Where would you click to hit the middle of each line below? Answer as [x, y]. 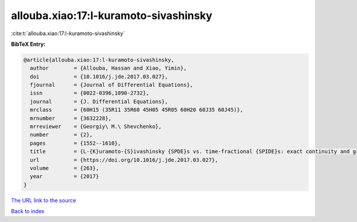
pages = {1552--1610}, [76, 143]
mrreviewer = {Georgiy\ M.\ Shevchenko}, [96, 127]
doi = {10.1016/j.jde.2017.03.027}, [99, 76]
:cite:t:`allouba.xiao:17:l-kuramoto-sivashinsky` [68, 33]
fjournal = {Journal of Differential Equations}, [112, 85]
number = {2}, [62, 135]
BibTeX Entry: [28, 44]
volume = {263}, [65, 168]
